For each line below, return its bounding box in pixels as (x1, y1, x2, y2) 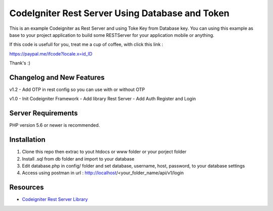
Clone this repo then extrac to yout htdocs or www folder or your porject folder (22, 149, 187, 155)
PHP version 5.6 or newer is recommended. (9, 122, 100, 128)
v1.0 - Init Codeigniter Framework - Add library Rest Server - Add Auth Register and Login (9, 96, 196, 102)
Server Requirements (9, 109, 78, 118)
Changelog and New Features (9, 73, 105, 82)
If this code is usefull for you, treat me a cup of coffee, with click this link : (9, 41, 164, 47)
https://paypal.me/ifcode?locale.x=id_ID (9, 50, 93, 57)
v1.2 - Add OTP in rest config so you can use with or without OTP (9, 86, 145, 93)
